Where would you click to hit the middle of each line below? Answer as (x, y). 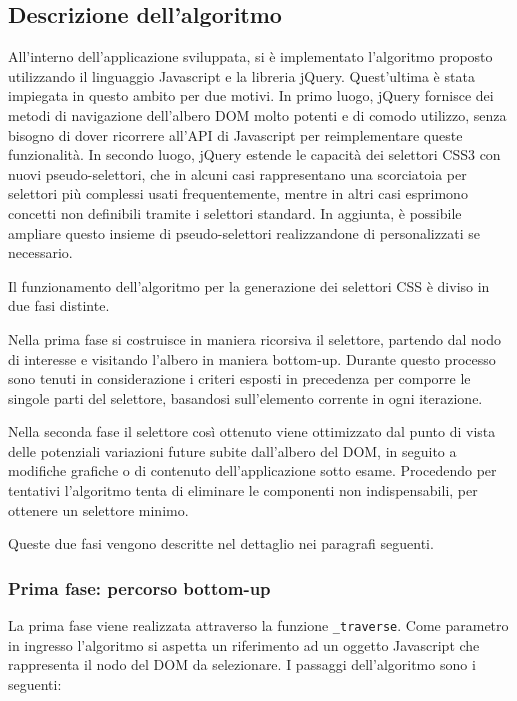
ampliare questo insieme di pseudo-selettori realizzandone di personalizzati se (244, 232)
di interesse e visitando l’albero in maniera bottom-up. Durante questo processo (252, 358)
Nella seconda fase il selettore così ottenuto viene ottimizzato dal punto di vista (252, 431)
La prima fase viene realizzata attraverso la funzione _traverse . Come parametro (258, 625)
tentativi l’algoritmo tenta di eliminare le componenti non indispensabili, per (243, 490)
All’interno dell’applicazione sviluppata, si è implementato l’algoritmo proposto (250, 56)
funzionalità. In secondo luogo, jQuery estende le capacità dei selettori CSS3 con (254, 154)
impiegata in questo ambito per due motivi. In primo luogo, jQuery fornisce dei (251, 95)
